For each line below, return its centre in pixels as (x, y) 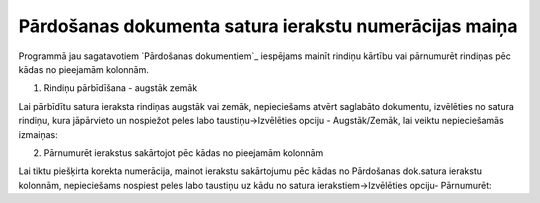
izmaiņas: (38, 134)
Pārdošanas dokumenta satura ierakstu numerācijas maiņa (268, 26)
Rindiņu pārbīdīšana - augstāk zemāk (120, 88)
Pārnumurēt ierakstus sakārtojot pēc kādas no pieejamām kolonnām (183, 152)
